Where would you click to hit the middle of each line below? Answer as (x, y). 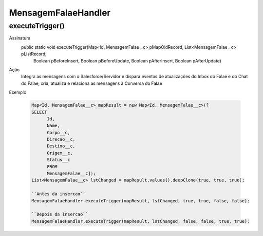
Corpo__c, (59, 132)
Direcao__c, (61, 139)
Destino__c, (61, 146)
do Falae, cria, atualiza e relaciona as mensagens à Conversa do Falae (92, 83)
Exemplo (18, 92)
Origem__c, (60, 153)
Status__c (59, 160)
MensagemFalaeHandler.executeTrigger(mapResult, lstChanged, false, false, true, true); (141, 221)
